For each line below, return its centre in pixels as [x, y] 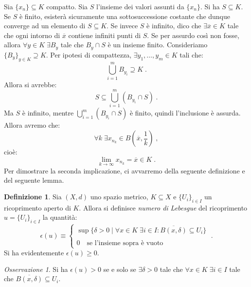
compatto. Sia [67, 6]
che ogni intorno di [32, 35]
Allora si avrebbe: [30, 84]
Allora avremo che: [32, 125]
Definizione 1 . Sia [33, 197]
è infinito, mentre [48, 113]
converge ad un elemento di [45, 26]
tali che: [191, 54]
